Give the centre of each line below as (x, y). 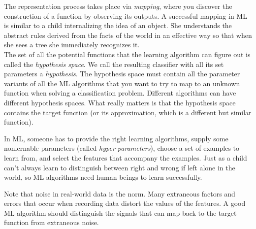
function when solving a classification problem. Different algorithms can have (120, 93)
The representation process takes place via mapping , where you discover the (118, 6)
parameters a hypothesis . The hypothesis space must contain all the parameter (122, 74)
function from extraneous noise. (51, 222)
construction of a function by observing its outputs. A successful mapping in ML (126, 16)
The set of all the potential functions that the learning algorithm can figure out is (127, 54)
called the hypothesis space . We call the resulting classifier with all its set (114, 64)
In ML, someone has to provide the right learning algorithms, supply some (116, 138)
